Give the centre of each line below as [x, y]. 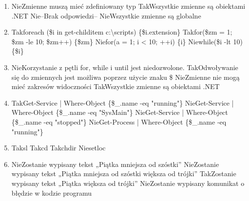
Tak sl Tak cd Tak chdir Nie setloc [58, 148]
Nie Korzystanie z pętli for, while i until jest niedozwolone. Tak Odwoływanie [125, 67]
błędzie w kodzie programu [52, 192]
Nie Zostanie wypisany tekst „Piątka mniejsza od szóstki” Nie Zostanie [115, 164]
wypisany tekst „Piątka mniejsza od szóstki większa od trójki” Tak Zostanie [124, 174]
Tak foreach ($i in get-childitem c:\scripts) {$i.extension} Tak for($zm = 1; [122, 32]
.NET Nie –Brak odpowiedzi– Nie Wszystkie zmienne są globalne [106, 15]
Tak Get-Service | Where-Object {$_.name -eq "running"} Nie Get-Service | [123, 102]
